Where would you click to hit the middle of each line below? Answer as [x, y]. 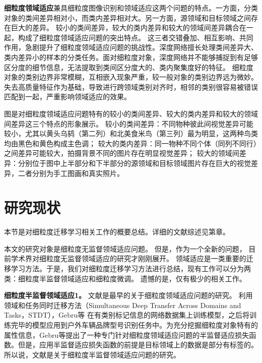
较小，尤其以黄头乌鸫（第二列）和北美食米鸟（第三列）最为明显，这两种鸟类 [131, 133]
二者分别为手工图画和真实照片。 [71, 173]
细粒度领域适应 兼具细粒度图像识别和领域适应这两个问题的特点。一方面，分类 [131, 8]
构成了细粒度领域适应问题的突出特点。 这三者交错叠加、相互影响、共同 [136, 37]
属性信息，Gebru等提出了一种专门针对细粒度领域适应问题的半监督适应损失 [127, 335]
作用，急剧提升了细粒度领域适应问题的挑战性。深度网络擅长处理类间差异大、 [131, 47]
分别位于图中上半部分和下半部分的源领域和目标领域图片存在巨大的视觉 [134, 163]
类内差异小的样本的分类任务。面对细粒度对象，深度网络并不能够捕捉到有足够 [131, 57]
